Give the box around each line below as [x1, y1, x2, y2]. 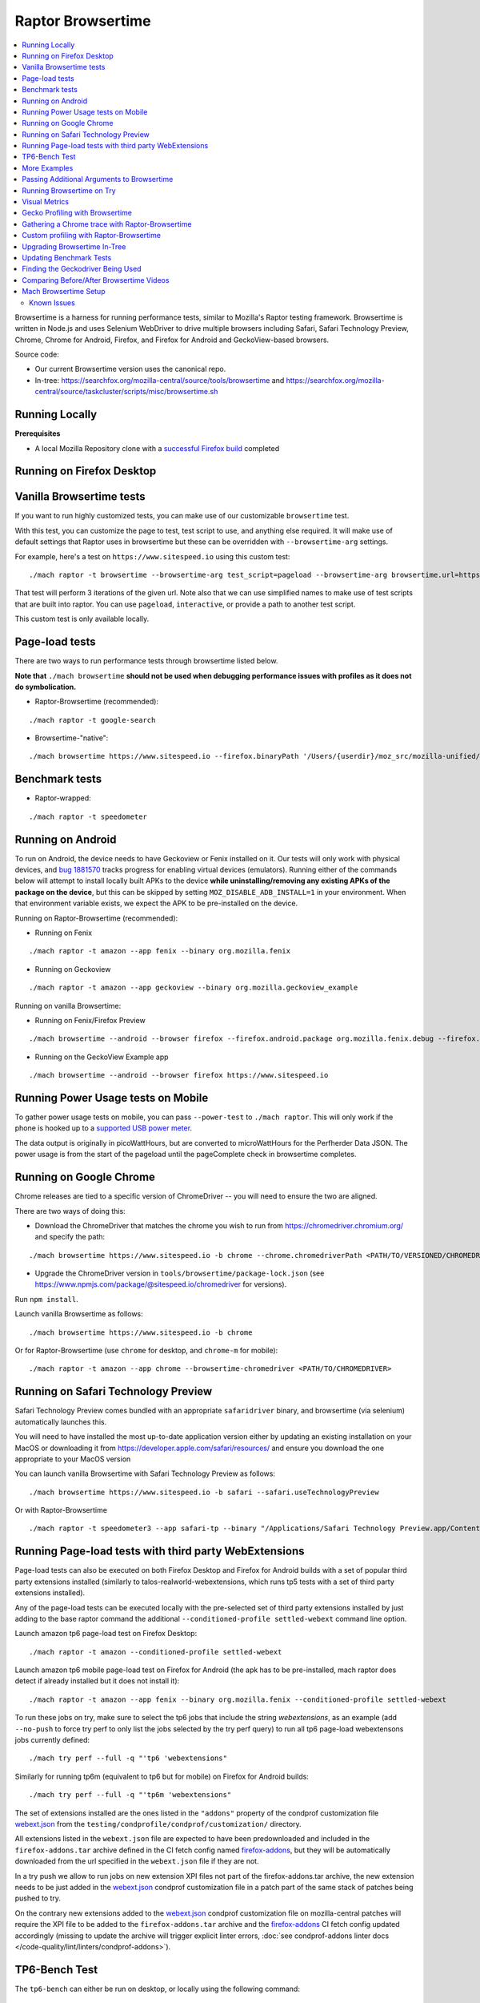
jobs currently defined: [14, 1735, 90, 1745]
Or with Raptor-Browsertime [14, 1505, 108, 1515]
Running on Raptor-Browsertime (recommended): [14, 913, 178, 923]
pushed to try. [14, 1893, 62, 1903]
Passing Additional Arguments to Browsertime [22, 175, 174, 184]
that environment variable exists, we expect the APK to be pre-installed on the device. [14, 898, 298, 909]
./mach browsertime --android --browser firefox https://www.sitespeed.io [29, 1070, 329, 1080]
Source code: [14, 349, 59, 360]
